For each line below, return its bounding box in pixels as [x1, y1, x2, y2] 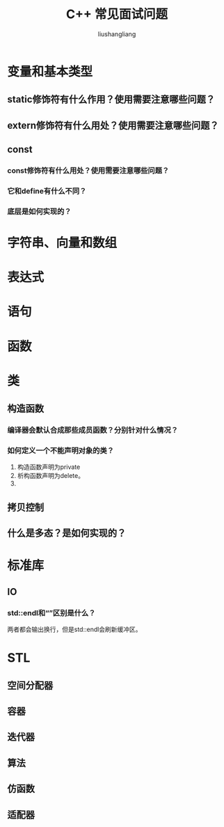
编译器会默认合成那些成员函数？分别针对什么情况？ [7, 426, 179, 435]
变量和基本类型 [7, 63, 93, 79]
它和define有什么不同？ [7, 186, 87, 196]
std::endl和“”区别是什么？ [7, 608, 96, 617]
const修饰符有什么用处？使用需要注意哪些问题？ [7, 166, 170, 176]
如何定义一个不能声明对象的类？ [7, 446, 115, 456]
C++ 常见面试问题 [65, 6, 168, 22]
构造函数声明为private [17, 463, 81, 471]
